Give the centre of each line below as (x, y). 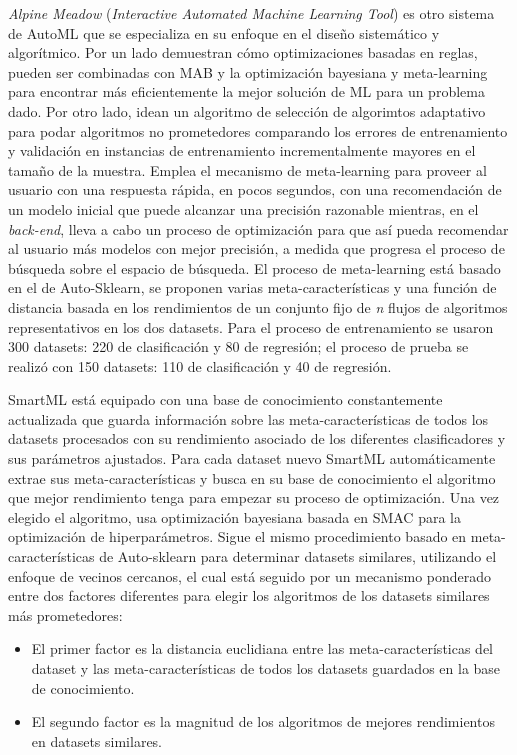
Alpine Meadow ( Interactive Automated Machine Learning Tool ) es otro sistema (251, 13)
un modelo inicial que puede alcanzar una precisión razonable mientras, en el (243, 208)
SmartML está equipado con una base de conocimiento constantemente (225, 399)
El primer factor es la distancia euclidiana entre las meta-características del (262, 648)
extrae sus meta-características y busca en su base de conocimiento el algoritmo (252, 477)
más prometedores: (65, 614)
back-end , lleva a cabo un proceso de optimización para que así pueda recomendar (258, 228)
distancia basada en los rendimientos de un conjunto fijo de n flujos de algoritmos (258, 306)
